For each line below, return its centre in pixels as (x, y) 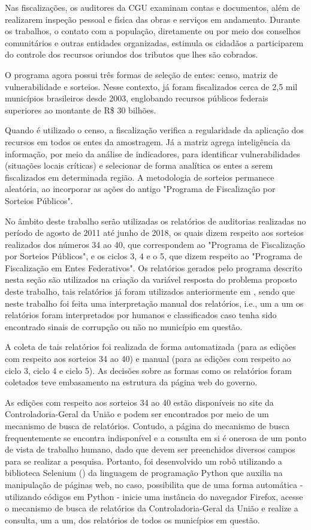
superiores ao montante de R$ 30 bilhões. (81, 110)
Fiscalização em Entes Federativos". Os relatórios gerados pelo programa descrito (154, 267)
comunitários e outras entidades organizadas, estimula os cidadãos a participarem (154, 42)
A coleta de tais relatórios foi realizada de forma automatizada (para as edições (150, 347)
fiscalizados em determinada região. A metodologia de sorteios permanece (140, 177)
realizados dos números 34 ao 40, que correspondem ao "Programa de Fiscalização (155, 244)
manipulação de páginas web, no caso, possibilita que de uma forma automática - (154, 484)
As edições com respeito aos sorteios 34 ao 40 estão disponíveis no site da (139, 402)
